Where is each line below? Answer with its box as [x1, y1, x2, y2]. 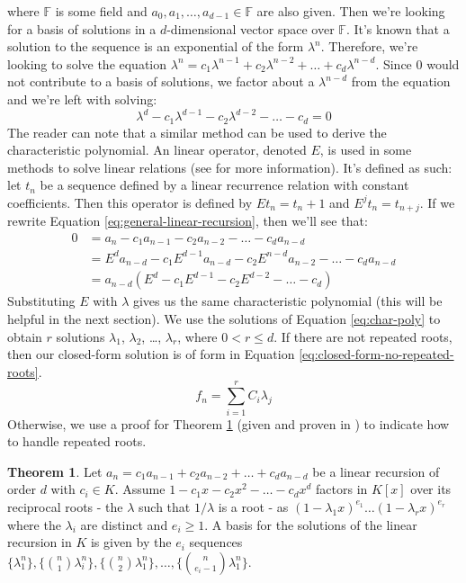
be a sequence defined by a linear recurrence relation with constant [40, 175, 409, 194]
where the [7, 515, 61, 534]
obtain [7, 327, 42, 345]
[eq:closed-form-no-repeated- [299, 345, 454, 363]
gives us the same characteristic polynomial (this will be [132, 291, 443, 310]
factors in [316, 480, 368, 498]
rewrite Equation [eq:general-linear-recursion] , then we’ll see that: [7, 211, 368, 230]
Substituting [7, 291, 76, 310]
